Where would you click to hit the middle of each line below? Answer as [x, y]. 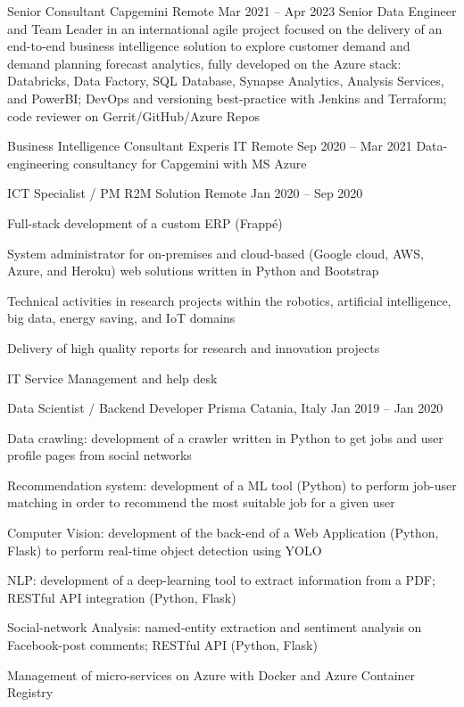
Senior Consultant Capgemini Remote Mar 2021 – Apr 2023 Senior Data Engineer [232, 11]
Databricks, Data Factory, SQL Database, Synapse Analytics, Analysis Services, [226, 81]
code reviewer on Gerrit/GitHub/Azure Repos [133, 115]
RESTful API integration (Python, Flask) [122, 597]
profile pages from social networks [99, 455]
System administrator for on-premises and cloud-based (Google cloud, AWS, [215, 253]
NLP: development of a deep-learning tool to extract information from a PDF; [221, 580]
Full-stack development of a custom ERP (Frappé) [145, 222]
